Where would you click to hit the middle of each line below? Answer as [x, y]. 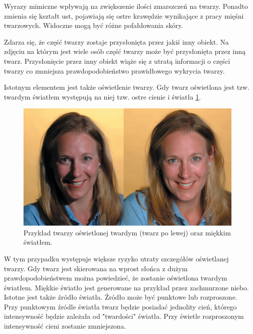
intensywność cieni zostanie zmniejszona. [65, 326]
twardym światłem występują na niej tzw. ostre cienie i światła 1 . [102, 96]
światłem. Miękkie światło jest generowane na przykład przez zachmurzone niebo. [126, 287]
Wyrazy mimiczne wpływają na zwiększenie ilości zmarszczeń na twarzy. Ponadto [126, 6]
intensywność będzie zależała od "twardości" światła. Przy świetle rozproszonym [124, 316]
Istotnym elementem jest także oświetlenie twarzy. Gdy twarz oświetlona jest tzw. [127, 87]
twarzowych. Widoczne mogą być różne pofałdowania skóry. [94, 25]
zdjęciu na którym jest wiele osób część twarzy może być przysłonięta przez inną [125, 51]
